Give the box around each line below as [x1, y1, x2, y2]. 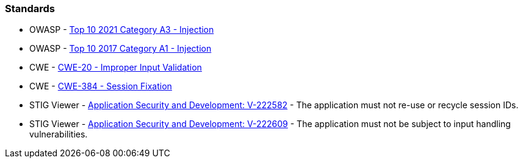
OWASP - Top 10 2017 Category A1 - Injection [29, 43, 212, 54]
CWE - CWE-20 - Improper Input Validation [29, 62, 202, 73]
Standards [5, 2, 56, 15]
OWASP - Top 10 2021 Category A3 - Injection [29, 24, 214, 35]
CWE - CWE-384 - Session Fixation [29, 81, 172, 92]
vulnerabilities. [29, 129, 88, 140]
